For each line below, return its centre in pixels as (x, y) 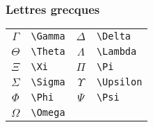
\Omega (48, 113)
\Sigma (48, 82)
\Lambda (116, 52)
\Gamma (48, 36)
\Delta (114, 36)
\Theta (48, 52)
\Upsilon (119, 82)
